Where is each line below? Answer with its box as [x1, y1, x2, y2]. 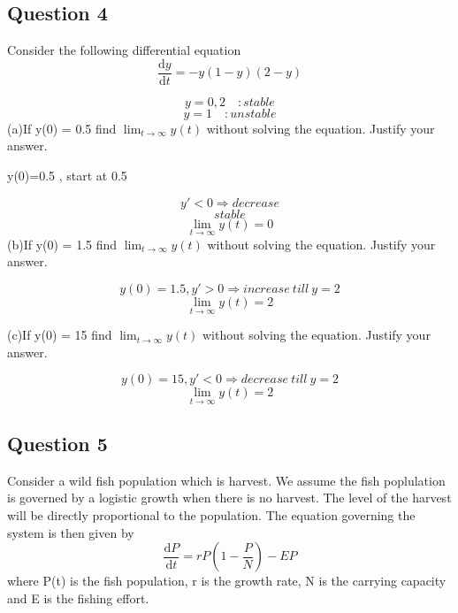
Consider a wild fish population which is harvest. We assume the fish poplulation [7, 471, 446, 489]
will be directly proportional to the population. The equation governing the [7, 506, 416, 525]
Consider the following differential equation [7, 41, 241, 59]
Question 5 [7, 430, 108, 457]
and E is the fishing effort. [7, 588, 149, 607]
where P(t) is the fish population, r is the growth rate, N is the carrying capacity [7, 571, 447, 590]
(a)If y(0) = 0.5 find [7, 119, 117, 137]
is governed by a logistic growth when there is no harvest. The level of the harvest [7, 488, 452, 507]
